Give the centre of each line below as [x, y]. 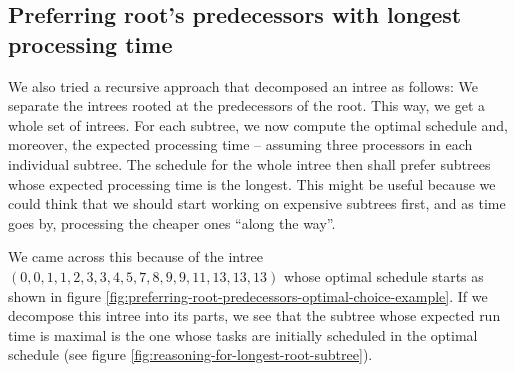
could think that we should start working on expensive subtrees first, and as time [257, 203]
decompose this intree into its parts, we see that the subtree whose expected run [254, 315]
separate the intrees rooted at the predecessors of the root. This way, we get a [247, 105]
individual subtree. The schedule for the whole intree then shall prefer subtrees [249, 163]
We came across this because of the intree [136, 256]
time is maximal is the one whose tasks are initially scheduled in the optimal [243, 334]
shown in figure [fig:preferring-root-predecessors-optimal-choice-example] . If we [248, 295]
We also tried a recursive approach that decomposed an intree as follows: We [243, 85]
